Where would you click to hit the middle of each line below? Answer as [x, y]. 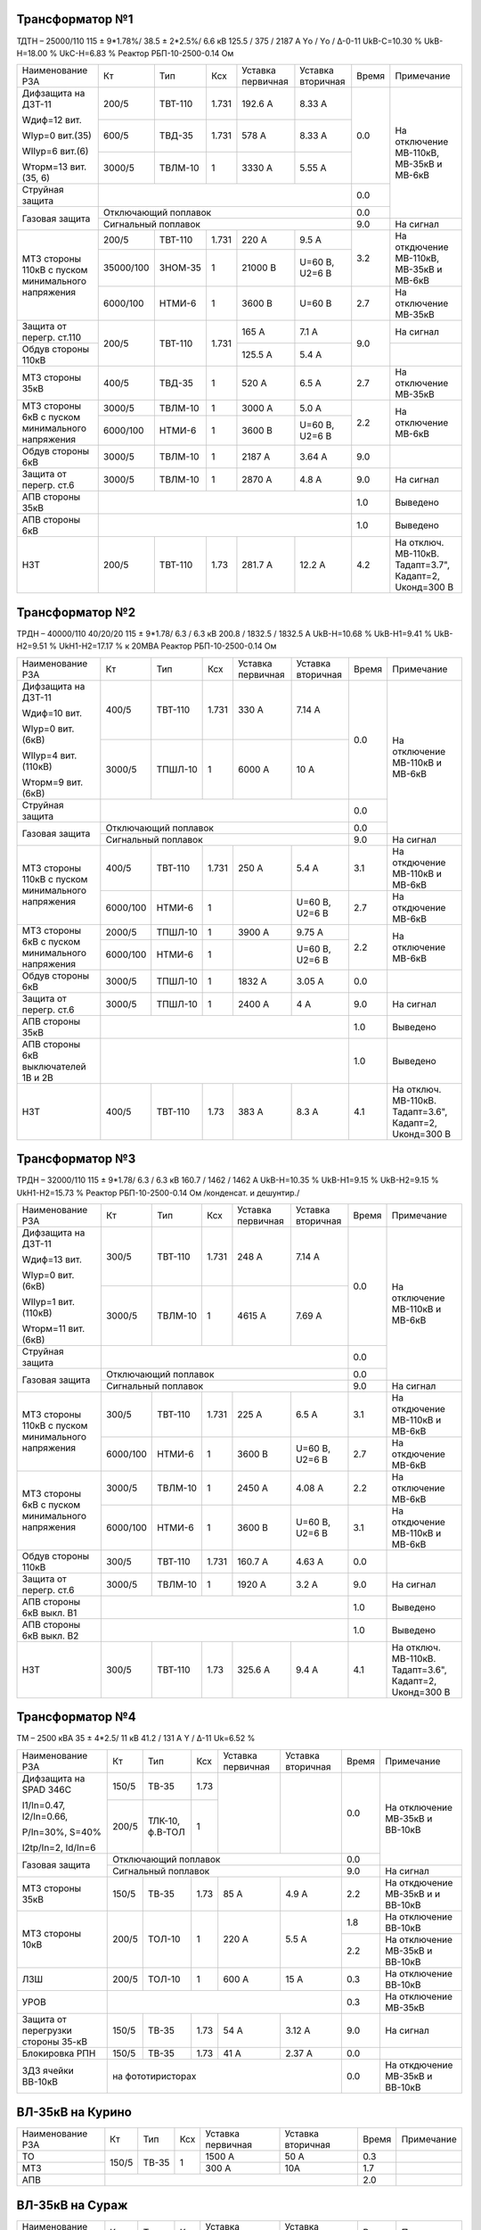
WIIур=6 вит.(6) [55, 152]
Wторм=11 [44, 1328]
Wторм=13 [45, 167]
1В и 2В [37, 1078]
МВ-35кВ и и [412, 1894]
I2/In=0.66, [45, 1816]
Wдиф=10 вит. [52, 713]
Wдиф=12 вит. [52, 120]
